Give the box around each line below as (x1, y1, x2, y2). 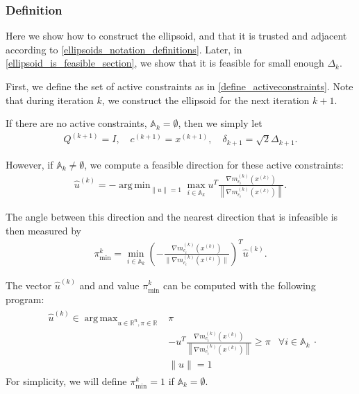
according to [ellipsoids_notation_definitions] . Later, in (6, 42, 242, 56)
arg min (119, 180, 151, 190)
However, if (6, 157, 53, 171)
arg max (84, 313, 118, 323)
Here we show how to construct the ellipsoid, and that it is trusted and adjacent (6, 28, 347, 43)
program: (6, 291, 44, 306)
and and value (79, 277, 140, 292)
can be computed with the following (162, 277, 316, 292)
